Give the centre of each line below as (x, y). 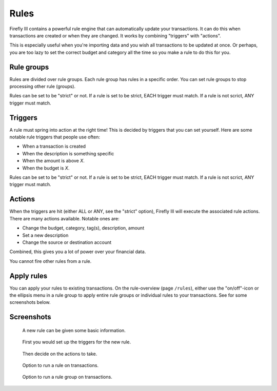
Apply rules (28, 276)
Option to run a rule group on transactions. (67, 377)
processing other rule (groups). (43, 87)
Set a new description (45, 235)
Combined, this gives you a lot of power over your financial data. (78, 252)
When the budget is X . (46, 168)
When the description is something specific (68, 153)
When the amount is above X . (53, 161)
